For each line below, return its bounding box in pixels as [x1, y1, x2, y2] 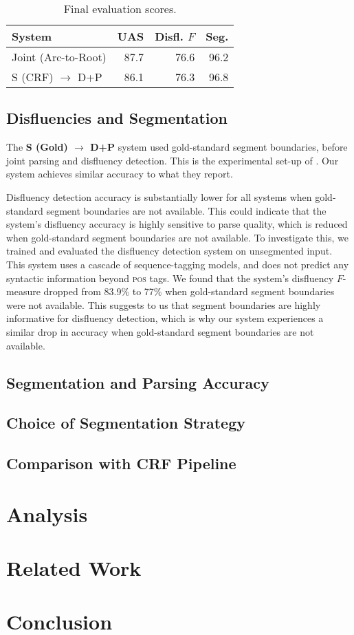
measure [6, 284, 41, 299]
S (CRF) [12, 69, 54, 85]
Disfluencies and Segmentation [6, 107, 228, 129]
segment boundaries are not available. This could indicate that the [46, 203, 327, 217]
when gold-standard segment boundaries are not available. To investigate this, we [6, 230, 349, 244]
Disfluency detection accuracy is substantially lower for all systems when [6, 189, 312, 204]
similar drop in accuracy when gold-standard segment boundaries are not [6, 324, 314, 338]
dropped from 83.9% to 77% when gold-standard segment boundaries [43, 284, 335, 299]
